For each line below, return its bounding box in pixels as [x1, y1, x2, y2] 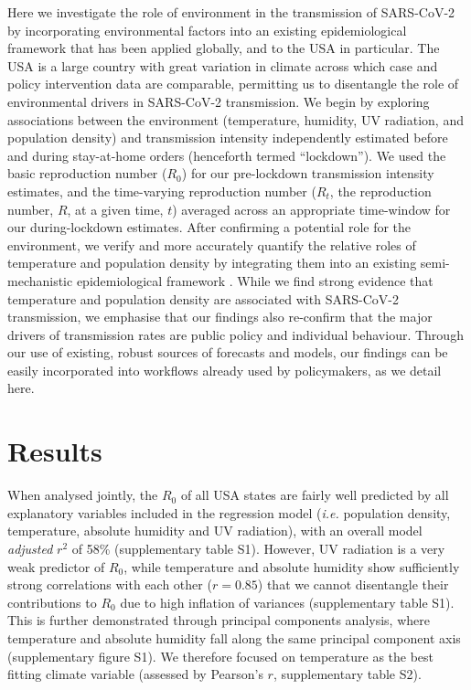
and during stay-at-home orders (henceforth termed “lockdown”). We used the [7, 145, 446, 165]
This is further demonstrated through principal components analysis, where [7, 610, 430, 630]
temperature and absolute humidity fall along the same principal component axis [7, 628, 461, 647]
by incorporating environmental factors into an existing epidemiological [7, 20, 407, 39]
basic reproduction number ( [7, 164, 167, 183]
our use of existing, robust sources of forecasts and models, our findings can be [7, 343, 448, 362]
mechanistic [7, 271, 73, 290]
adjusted [7, 538, 53, 557]
